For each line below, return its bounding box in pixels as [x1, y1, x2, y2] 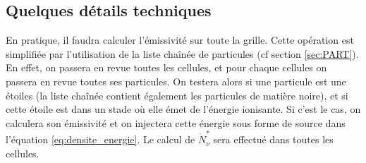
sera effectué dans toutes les [213, 132, 334, 147]
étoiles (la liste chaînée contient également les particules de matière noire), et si [6, 87, 348, 102]
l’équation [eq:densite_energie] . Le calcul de [6, 132, 195, 147]
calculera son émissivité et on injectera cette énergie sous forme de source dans [6, 115, 346, 130]
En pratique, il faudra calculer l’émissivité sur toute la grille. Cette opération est [6, 32, 354, 47]
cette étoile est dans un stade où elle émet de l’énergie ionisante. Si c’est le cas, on [6, 102, 361, 116]
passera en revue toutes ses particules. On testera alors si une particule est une [6, 73, 346, 88]
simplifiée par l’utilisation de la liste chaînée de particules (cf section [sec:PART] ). [6, 46, 359, 61]
